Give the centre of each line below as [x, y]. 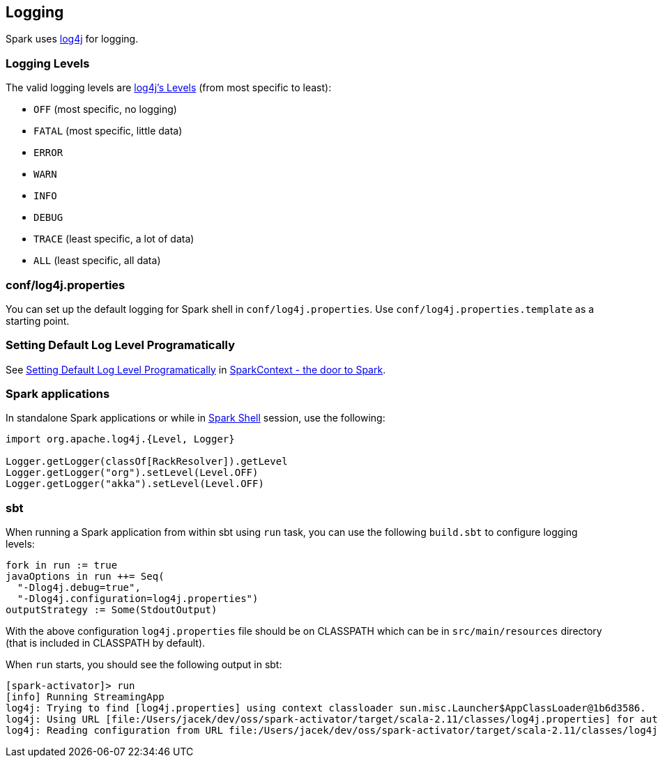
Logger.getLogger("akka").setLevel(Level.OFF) [135, 484]
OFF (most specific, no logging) [105, 109]
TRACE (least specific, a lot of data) [114, 239]
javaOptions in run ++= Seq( [85, 577]
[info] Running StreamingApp [85, 697]
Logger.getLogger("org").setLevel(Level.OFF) [132, 473]
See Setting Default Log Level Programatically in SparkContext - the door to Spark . [196, 369]
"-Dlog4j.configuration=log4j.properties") [138, 599]
